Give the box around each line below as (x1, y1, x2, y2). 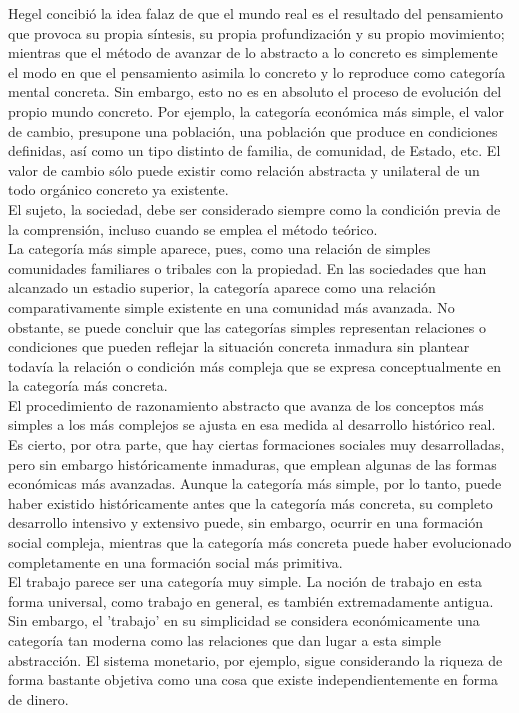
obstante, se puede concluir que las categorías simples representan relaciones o (8, 316, 486, 337)
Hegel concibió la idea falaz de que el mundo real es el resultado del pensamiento (8, 3, 503, 23)
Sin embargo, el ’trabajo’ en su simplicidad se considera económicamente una (8, 610, 480, 631)
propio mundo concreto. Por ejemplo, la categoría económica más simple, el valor (8, 100, 504, 121)
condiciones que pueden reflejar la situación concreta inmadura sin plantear (8, 336, 470, 357)
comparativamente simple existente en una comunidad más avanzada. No (8, 296, 455, 317)
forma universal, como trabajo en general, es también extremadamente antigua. (8, 590, 494, 611)
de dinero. (8, 688, 69, 709)
